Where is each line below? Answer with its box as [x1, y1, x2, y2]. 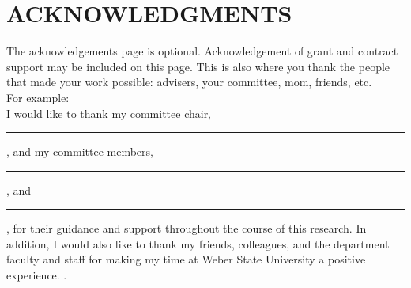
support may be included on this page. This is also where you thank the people [6, 58, 390, 74]
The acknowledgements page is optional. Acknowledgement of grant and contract [6, 43, 398, 59]
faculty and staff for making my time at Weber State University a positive [6, 251, 366, 267]
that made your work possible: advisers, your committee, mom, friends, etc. [6, 74, 372, 90]
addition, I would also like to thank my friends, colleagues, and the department [6, 235, 390, 252]
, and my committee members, [6, 143, 153, 160]
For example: [6, 89, 70, 105]
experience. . [6, 267, 67, 283]
